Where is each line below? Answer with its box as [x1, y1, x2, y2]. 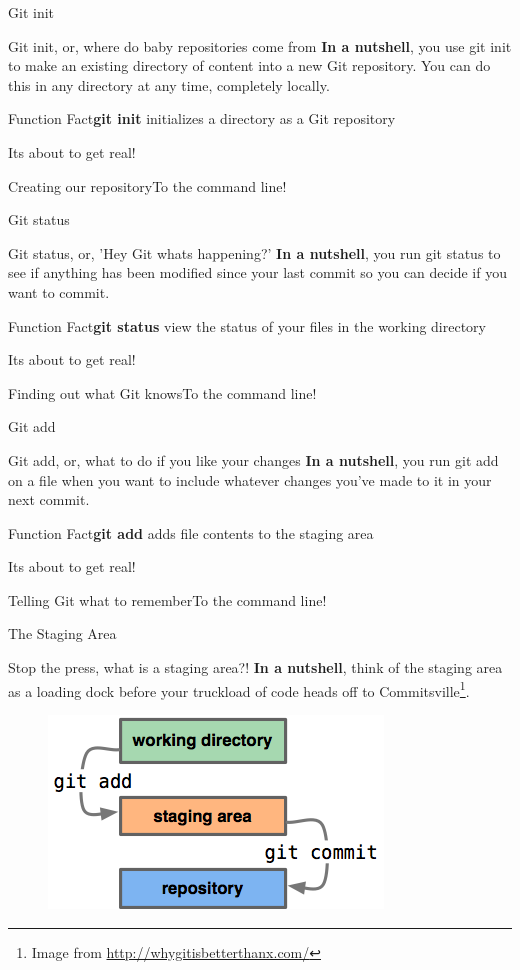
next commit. [8, 489, 90, 510]
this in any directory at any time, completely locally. [8, 74, 330, 95]
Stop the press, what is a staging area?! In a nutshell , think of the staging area [8, 657, 503, 678]
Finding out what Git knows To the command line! [8, 382, 317, 403]
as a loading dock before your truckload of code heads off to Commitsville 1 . [8, 677, 470, 701]
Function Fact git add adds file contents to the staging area [8, 522, 374, 543]
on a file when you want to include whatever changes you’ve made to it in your [8, 469, 492, 490]
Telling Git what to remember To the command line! [8, 589, 327, 610]
